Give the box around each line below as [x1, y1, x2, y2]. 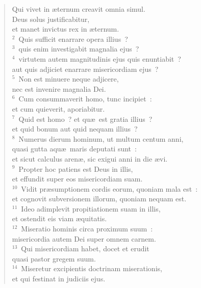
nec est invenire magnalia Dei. [12, 83, 106, 94]
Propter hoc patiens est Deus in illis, [18, 163, 133, 174]
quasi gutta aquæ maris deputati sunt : [12, 143, 137, 154]
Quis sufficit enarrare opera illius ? [18, 33, 128, 44]
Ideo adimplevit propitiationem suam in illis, [21, 203, 161, 214]
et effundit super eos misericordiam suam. [12, 173, 143, 184]
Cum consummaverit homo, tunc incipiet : [18, 93, 152, 104]
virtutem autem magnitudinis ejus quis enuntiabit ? [18, 53, 181, 64]
